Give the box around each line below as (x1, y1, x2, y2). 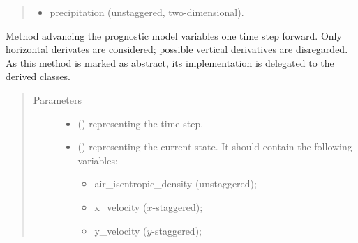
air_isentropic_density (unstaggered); (94, 176, 257, 191)
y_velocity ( (94, 223, 147, 237)
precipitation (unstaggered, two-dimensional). (50, 5, 244, 19)
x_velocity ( (94, 199, 147, 214)
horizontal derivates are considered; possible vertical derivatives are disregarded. (6, 42, 348, 56)
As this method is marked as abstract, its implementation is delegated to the (6, 55, 334, 70)
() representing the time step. (77, 116, 204, 130)
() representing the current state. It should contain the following (77, 139, 352, 154)
